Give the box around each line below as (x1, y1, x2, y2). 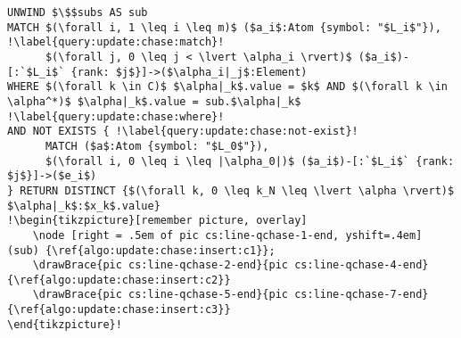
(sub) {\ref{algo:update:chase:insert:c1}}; (7, 243, 276, 257)
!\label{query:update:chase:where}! (7, 110, 225, 123)
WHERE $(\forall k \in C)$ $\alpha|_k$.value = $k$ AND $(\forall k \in (7, 80, 448, 94)
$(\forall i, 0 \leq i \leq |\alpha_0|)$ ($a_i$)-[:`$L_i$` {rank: (45, 154, 455, 168)
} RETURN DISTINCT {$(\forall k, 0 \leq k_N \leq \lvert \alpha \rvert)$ (7, 184, 455, 197)
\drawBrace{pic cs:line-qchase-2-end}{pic (32, 259, 288, 272)
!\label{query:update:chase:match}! (7, 36, 225, 49)
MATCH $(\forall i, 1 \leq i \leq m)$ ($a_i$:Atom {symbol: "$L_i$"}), (7, 21, 441, 34)
